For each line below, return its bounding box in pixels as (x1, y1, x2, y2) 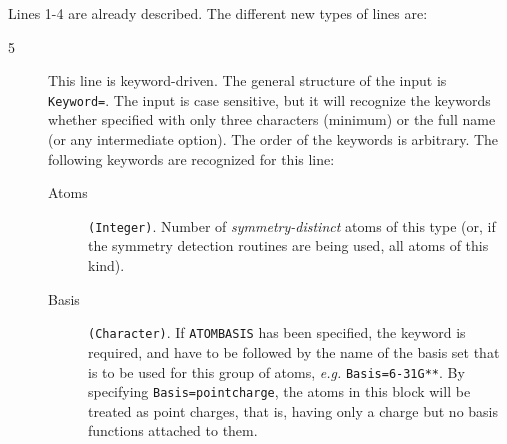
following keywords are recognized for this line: (48, 148, 335, 169)
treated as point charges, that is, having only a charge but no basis (88, 400, 499, 421)
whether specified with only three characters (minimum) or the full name (48, 109, 496, 130)
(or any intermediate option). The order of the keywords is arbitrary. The (48, 129, 499, 150)
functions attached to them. (88, 420, 258, 441)
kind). (88, 255, 125, 276)
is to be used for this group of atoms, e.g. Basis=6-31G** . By (88, 361, 465, 382)
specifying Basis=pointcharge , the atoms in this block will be (88, 381, 471, 402)
